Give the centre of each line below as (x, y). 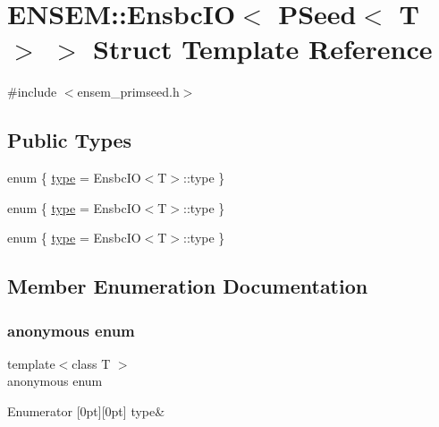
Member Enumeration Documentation (188, 286)
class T (91, 363)
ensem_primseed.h (128, 92)
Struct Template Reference (263, 49)
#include (32, 92)
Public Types (70, 140)
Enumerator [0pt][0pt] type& (86, 411)
